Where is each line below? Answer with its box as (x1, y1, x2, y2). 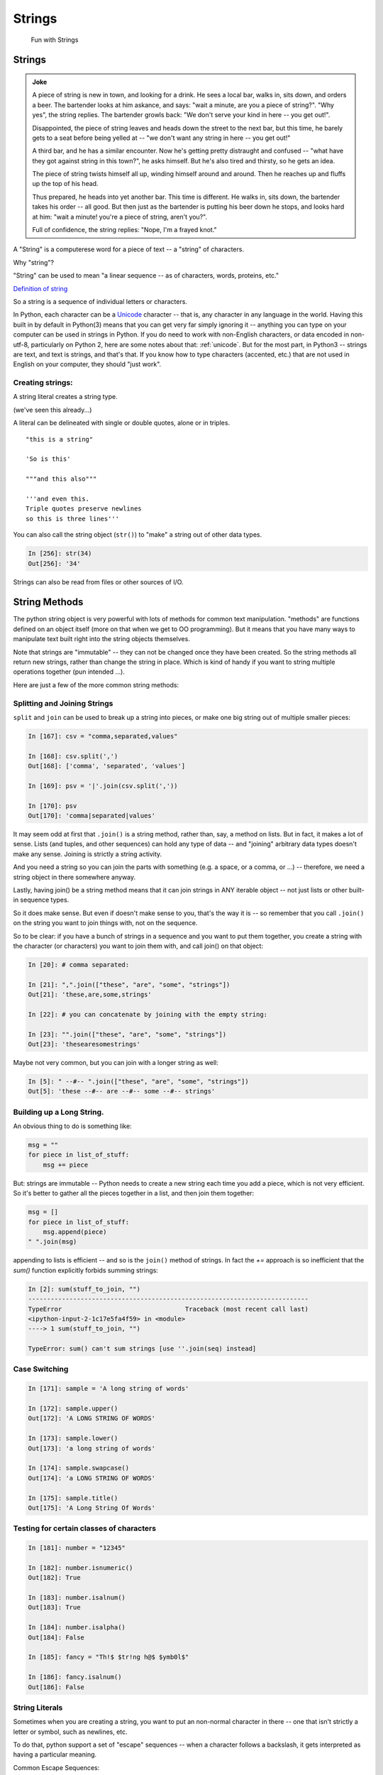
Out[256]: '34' (28, 559, 81, 567)
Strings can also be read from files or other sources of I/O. (13, 577, 184, 586)
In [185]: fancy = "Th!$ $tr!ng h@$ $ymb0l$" (28, 1653, 189, 1661)
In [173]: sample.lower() (28, 1434, 118, 1443)
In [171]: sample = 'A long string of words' (28, 1384, 189, 1393)
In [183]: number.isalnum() (28, 1594, 126, 1602)
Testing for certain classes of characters (13, 1524, 156, 1534)
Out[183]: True (28, 1603, 81, 1612)
